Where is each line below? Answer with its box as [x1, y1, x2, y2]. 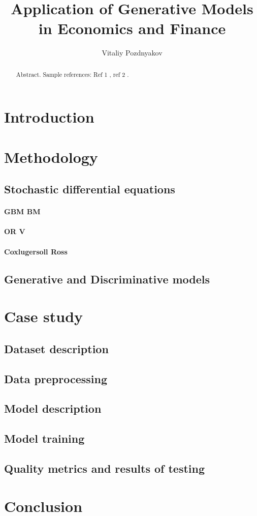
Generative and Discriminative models [4, 271, 210, 286]
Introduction [4, 106, 94, 127]
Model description [4, 400, 102, 416]
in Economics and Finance [38, 18, 226, 39]
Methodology [4, 146, 98, 167]
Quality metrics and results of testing [4, 460, 205, 476]
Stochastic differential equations [4, 181, 175, 197]
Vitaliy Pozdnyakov [102, 47, 163, 58]
